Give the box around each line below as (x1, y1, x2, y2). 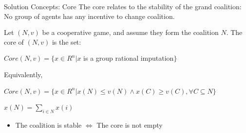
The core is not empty (96, 119, 163, 130)
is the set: (52, 36, 81, 47)
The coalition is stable (15, 119, 82, 130)
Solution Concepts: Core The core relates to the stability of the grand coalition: (4, 1, 242, 11)
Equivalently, (4, 69, 43, 79)
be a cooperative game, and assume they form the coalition (42, 27, 219, 37)
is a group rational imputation (83, 53, 174, 63)
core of (4, 36, 24, 47)
